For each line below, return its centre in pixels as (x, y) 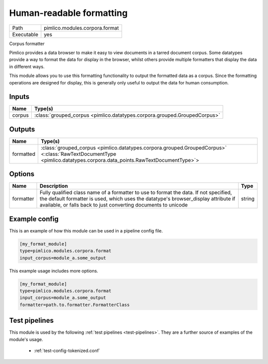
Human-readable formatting (68, 13)
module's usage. (26, 339)
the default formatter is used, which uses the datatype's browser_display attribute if (138, 199)
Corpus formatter (27, 43)
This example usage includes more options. (54, 271)
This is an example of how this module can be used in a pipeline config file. (86, 230)
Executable (25, 34)
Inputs (19, 97)
